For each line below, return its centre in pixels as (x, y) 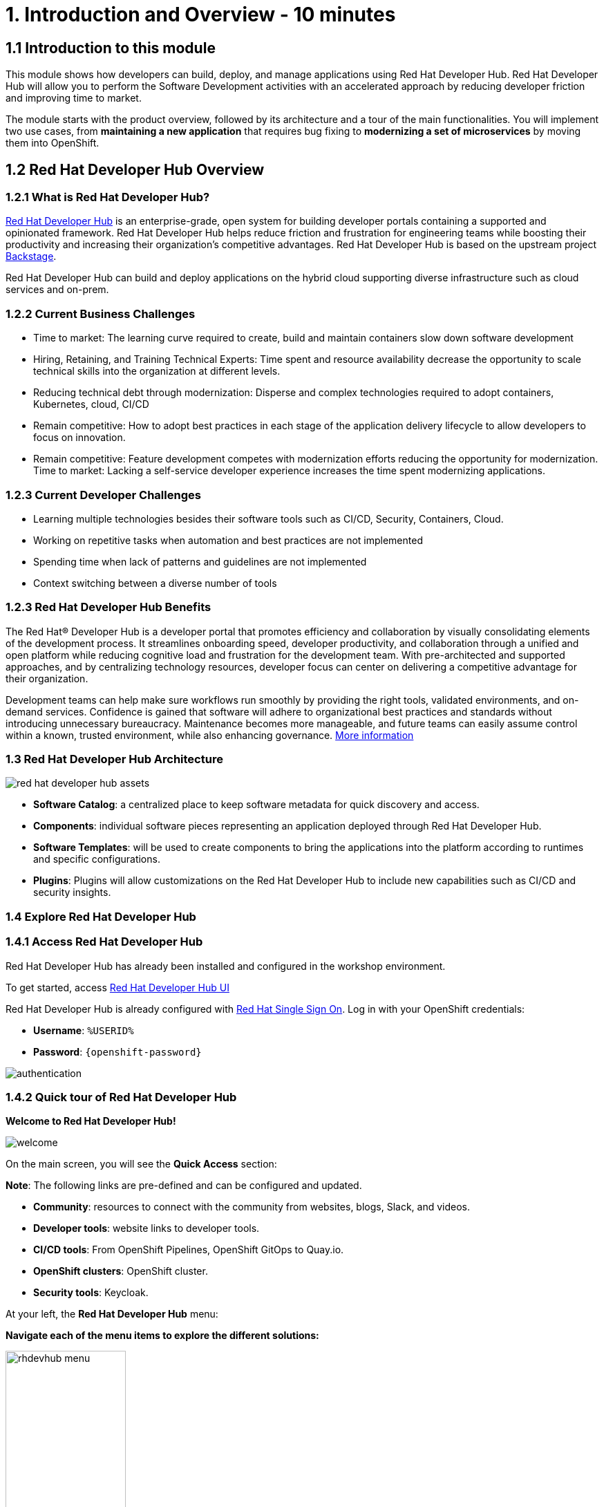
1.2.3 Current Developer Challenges (103, 495)
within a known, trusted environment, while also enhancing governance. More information (210, 735)
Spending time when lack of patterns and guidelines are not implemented (200, 561)
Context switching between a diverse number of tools (155, 583)
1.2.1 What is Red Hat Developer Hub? (108, 197)
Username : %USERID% (84, 1030)
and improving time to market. (74, 98)
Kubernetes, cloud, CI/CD (91, 404)
